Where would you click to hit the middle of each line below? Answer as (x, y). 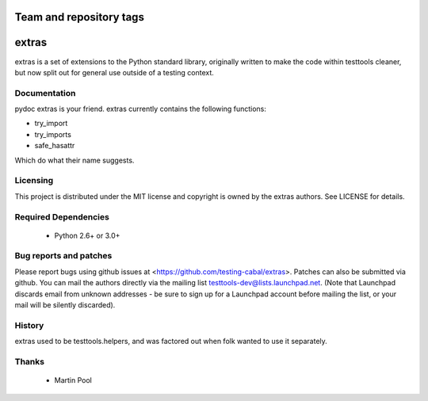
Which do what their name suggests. (75, 160)
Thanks (30, 361)
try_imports (53, 134)
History (29, 325)
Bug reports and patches (63, 256)
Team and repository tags (79, 17)
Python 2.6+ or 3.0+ (87, 235)
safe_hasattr (55, 146)
